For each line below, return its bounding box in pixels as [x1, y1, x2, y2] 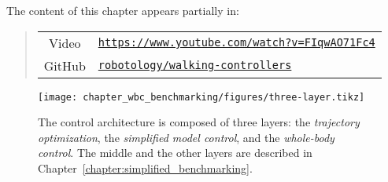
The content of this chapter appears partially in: [6, 2, 239, 18]
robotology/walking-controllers [98, 59, 292, 72]
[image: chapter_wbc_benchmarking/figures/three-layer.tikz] [38, 91, 365, 103]
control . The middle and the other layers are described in [38, 144, 312, 161]
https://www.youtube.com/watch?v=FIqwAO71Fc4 [98, 36, 375, 49]
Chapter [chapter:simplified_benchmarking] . [38, 160, 253, 177]
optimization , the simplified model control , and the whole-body [38, 129, 334, 145]
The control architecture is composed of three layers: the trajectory [38, 114, 360, 130]
